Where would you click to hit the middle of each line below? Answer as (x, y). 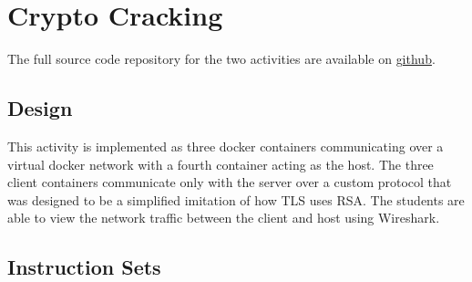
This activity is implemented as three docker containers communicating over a (226, 146)
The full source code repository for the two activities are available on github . (221, 59)
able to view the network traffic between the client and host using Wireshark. (224, 218)
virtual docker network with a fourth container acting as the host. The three (221, 164)
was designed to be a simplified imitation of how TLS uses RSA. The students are (236, 199)
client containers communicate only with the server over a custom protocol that (230, 182)
